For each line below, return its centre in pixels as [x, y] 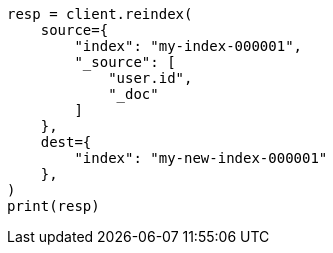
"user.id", [150, 78]
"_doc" [133, 94]
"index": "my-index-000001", [188, 46]
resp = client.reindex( [100, 14]
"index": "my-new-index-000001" [201, 158]
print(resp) [53, 206]
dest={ [66, 142]
